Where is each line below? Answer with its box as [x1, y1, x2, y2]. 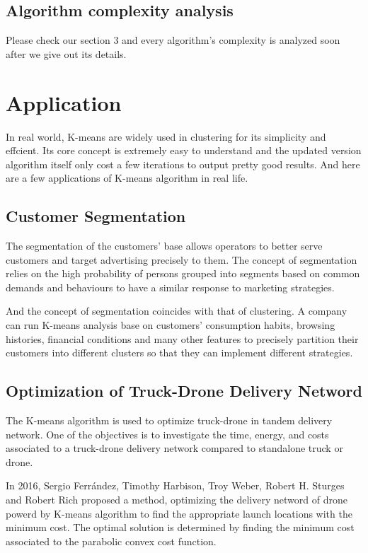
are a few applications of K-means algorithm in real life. [6, 170, 248, 185]
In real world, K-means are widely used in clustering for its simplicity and [6, 129, 326, 144]
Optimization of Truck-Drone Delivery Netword [6, 380, 362, 402]
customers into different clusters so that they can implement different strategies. [6, 345, 353, 360]
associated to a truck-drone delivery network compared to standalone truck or [6, 441, 343, 455]
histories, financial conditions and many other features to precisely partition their [6, 331, 359, 346]
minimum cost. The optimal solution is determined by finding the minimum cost [6, 520, 355, 535]
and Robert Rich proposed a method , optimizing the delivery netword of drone [6, 492, 347, 507]
